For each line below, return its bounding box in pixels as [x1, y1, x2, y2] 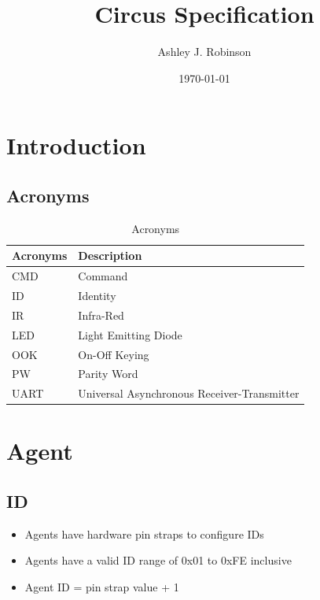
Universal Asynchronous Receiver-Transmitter [78, 385, 300, 402]
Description [78, 247, 142, 264]
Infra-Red [78, 306, 124, 323]
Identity [78, 287, 116, 303]
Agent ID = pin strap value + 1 [24, 579, 179, 595]
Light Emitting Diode [78, 326, 182, 343]
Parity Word [78, 365, 138, 382]
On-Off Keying [78, 346, 149, 362]
